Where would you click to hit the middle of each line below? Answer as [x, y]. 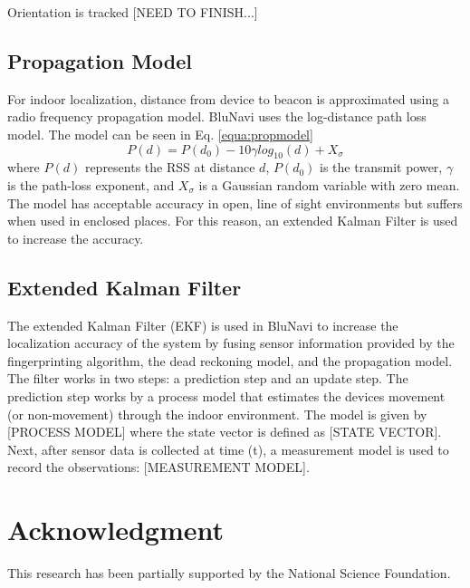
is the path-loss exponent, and [91, 184]
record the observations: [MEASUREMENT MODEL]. [158, 467]
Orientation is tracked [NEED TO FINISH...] [133, 12]
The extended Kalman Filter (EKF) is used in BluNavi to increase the [203, 325]
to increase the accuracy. [76, 238]
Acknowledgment [115, 530]
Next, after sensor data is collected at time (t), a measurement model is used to [228, 449]
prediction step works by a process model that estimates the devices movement [226, 395]
